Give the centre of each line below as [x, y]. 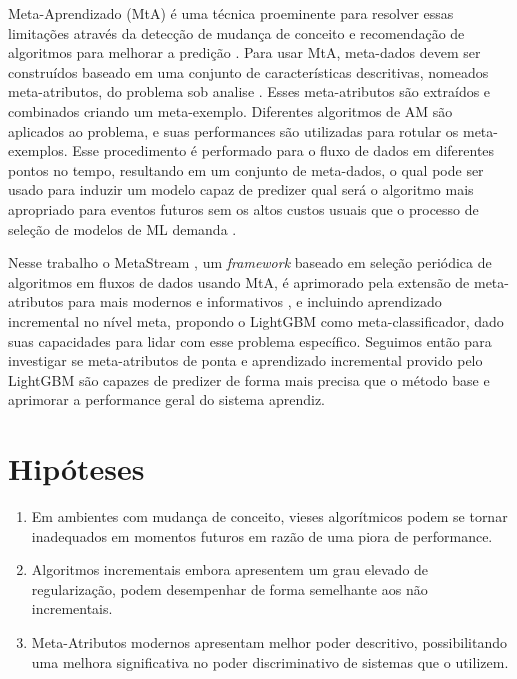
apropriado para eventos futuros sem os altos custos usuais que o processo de [243, 208]
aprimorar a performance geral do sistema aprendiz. [166, 399]
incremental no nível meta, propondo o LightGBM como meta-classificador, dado [256, 320]
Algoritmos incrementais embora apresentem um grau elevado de [230, 569]
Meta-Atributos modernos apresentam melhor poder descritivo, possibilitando [269, 641]
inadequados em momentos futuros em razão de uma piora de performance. [262, 535]
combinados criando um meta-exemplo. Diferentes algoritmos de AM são [230, 110]
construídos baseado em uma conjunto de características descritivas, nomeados [248, 71]
